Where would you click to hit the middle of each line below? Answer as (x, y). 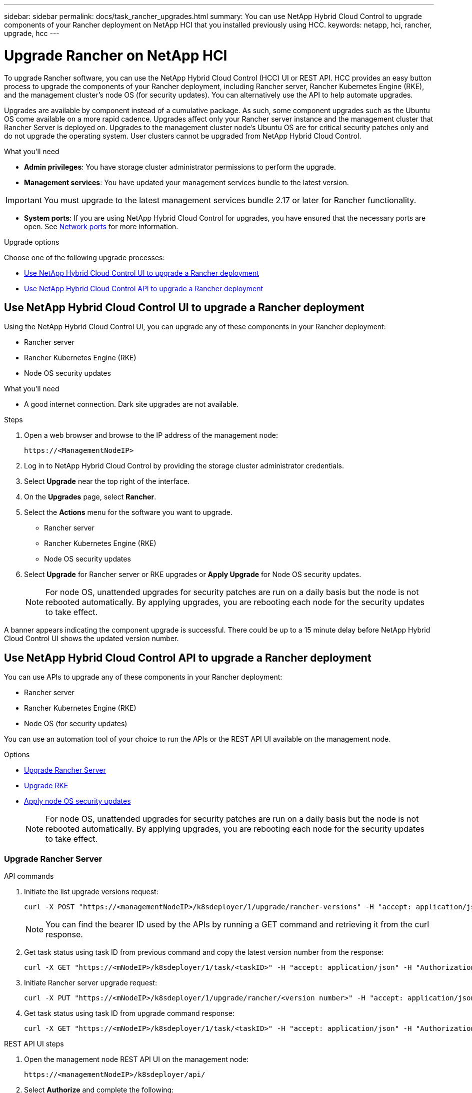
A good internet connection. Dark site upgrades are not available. (131, 404)
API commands (29, 876)
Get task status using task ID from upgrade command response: (129, 1013)
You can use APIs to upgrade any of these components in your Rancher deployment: (143, 677)
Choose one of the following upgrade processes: (84, 257)
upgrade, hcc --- (32, 33)
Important (24, 200)
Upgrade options (32, 242)
